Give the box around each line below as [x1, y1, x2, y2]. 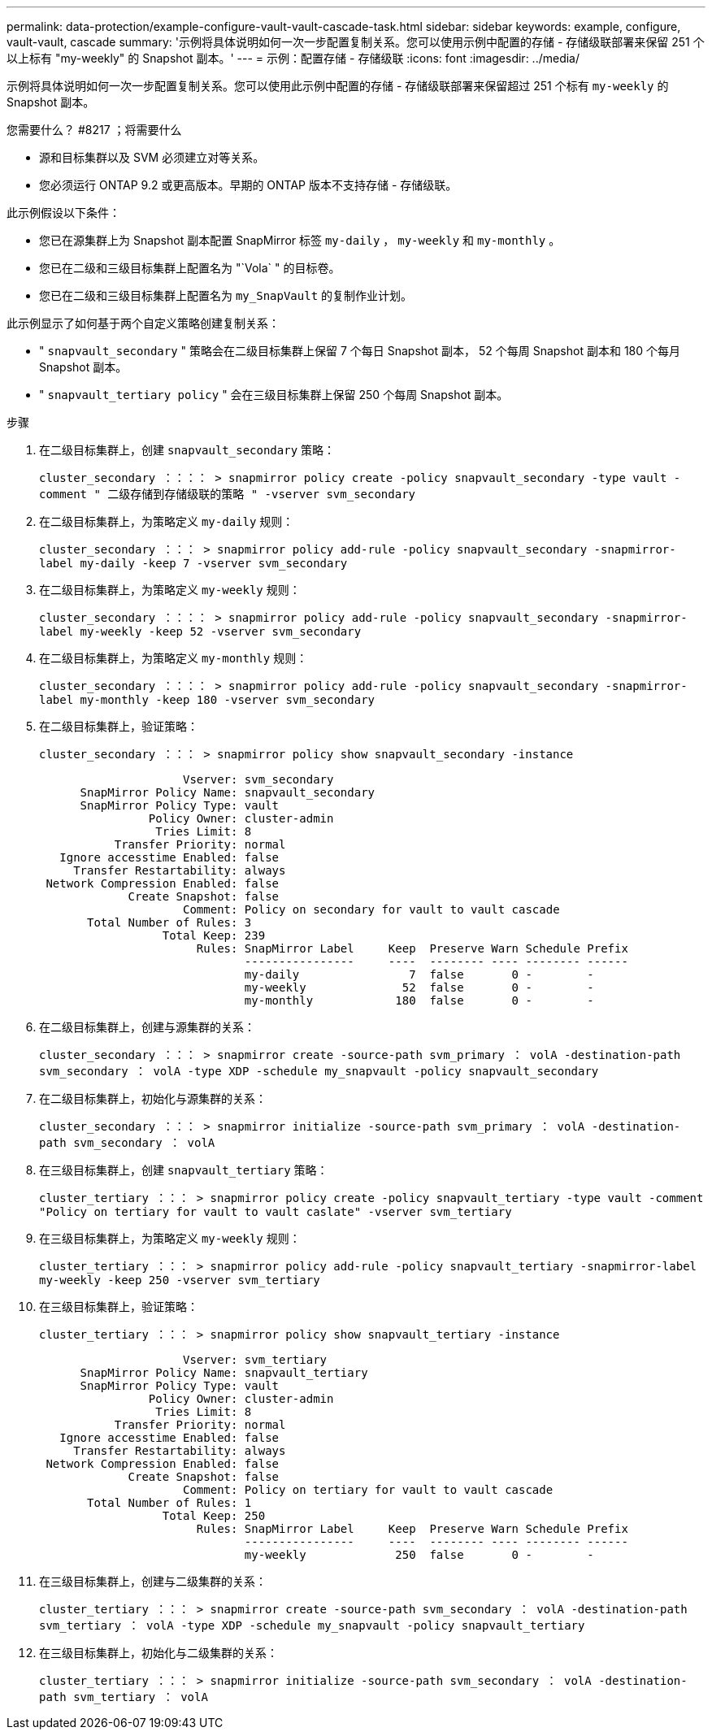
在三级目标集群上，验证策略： [39, 1300, 198, 1313]
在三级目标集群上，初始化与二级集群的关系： [39, 1646, 278, 1660]
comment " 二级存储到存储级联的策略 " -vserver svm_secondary [39, 488, 416, 501]
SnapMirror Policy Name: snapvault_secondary [80, 786, 376, 799]
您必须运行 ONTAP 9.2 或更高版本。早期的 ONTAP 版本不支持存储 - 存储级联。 [39, 178, 458, 192]
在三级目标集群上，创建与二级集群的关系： [39, 1574, 267, 1588]
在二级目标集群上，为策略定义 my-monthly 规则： [39, 651, 308, 665]
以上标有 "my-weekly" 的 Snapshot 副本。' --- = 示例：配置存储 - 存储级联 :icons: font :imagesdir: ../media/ [7, 51, 580, 65]
